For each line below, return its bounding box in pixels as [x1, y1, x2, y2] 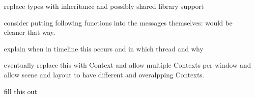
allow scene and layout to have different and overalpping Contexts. [4, 69, 204, 79]
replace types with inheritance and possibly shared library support [4, 1, 204, 11]
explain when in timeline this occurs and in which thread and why [4, 43, 203, 53]
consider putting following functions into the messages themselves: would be [4, 17, 232, 27]
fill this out [4, 86, 37, 96]
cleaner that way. [4, 27, 56, 37]
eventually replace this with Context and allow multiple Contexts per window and [4, 60, 251, 70]
